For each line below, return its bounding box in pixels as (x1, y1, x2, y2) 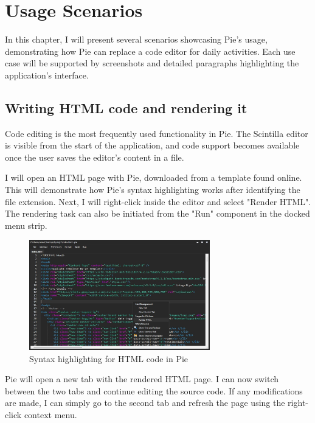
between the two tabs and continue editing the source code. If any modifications (5, 384, 303, 397)
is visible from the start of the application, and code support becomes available (5, 139, 300, 152)
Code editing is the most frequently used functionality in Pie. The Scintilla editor (5, 127, 308, 139)
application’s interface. (5, 68, 89, 81)
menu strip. (5, 218, 47, 231)
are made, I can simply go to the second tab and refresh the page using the (5, 396, 285, 409)
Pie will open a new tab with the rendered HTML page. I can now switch (5, 372, 279, 385)
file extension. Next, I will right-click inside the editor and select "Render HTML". (5, 195, 311, 208)
